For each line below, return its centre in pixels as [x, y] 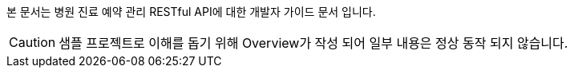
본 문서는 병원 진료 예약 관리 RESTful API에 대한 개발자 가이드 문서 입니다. [191, 12]
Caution [32, 42]
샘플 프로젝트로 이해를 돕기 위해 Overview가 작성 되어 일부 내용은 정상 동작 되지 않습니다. [313, 43]
